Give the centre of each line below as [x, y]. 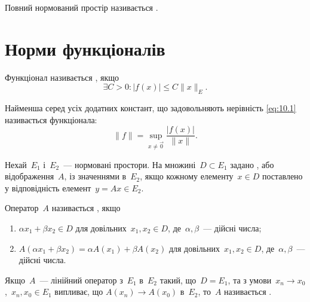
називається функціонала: [51, 119]
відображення [30, 176]
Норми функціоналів [85, 48]
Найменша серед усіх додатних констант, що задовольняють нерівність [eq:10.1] [151, 108]
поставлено [282, 176]
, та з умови [250, 280]
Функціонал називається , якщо [62, 77]
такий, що [178, 280]
